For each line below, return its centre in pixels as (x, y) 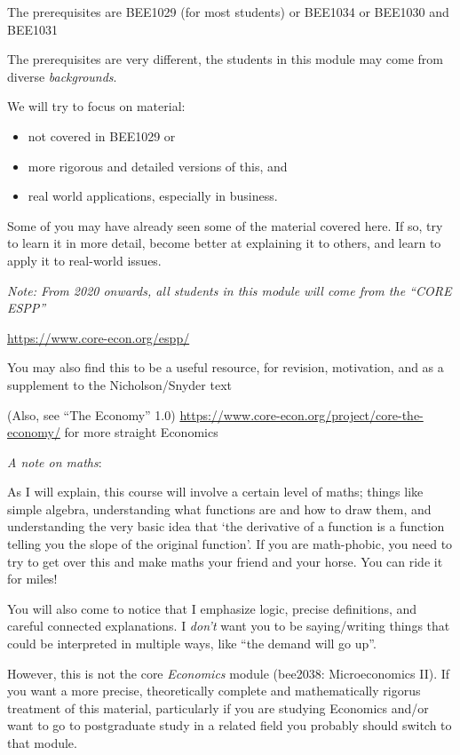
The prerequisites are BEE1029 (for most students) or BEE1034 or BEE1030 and (228, 12)
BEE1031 (32, 29)
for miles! (32, 579)
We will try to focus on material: (96, 106)
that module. (42, 743)
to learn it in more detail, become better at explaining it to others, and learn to (224, 243)
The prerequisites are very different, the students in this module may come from (225, 59)
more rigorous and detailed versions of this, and (158, 166)
